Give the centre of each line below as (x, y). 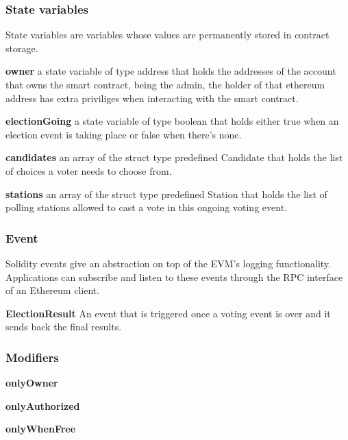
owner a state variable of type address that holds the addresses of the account (171, 71)
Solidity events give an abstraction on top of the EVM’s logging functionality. (168, 263)
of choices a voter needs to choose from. (89, 170)
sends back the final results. (64, 327)
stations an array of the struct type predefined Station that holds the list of (166, 194)
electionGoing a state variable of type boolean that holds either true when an (172, 121)
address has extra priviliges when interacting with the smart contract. (152, 98)
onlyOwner (32, 383)
